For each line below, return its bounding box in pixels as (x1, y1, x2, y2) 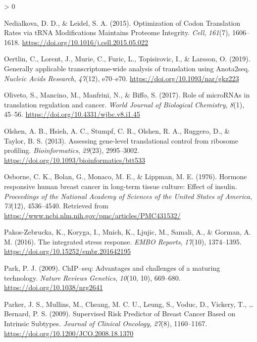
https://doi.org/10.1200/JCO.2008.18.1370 (4, 328, 134, 338)
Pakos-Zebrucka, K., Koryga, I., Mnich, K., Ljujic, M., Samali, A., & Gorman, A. (4, 227, 251, 237)
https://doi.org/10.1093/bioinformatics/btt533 (4, 154, 145, 165)
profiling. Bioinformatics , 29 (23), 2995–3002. (4, 145, 139, 155)
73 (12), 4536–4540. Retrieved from (4, 200, 108, 211)
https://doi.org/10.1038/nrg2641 (4, 282, 103, 293)
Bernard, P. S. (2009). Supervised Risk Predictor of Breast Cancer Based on (4, 308, 235, 319)
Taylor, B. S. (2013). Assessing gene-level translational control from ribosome (4, 135, 238, 146)
